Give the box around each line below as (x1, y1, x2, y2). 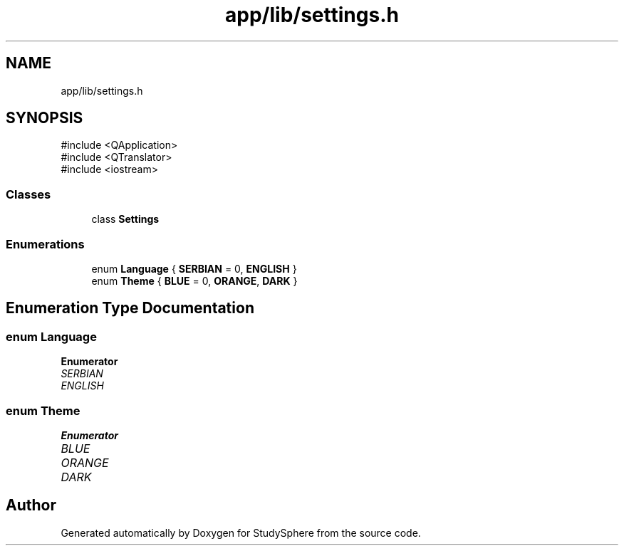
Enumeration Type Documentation (6, 299, 254, 318)
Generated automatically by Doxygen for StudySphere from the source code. (61, 526, 421, 539)
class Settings (91, 213, 160, 226)
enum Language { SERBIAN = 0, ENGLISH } (91, 262, 297, 275)
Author (6, 496, 56, 515)
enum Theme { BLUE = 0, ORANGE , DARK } (91, 274, 298, 287)
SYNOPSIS (6, 109, 83, 127)
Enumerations (6, 236, 85, 251)
